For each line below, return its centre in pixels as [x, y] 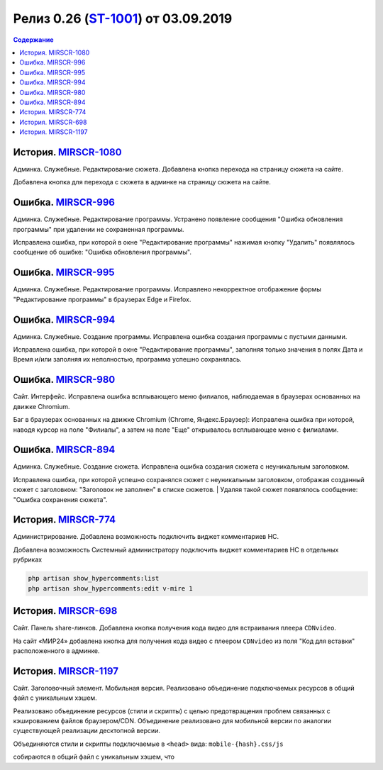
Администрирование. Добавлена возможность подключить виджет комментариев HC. [146, 537]
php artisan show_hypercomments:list [94, 579]
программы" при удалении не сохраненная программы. [99, 229]
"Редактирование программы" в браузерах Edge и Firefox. [102, 299]
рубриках [28, 559]
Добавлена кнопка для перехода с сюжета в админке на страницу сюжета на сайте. [142, 182]
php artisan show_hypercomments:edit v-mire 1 [110, 588]
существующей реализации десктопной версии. [87, 731]
